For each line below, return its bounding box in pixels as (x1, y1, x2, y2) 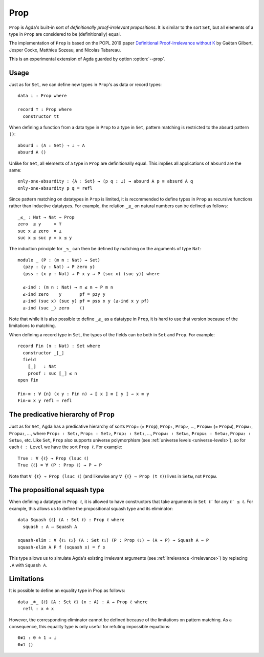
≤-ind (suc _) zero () (22, 305, 85, 310)
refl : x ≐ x (22, 606, 54, 612)
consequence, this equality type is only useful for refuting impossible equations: (9, 624, 171, 629)
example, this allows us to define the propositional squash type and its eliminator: (9, 505, 173, 511)
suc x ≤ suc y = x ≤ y (18, 235, 72, 241)
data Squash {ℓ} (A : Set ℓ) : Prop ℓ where (18, 517, 125, 523)
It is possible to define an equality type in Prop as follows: (9, 588, 126, 593)
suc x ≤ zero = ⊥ (18, 228, 62, 234)
